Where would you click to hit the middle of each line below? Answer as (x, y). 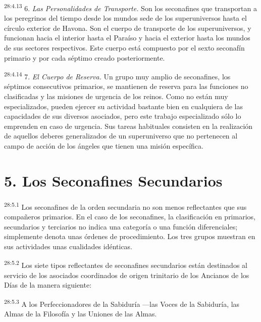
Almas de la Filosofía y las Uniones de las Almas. (81, 314)
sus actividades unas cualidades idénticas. (68, 246)
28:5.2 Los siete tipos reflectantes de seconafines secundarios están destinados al (126, 264)
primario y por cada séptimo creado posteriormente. (85, 57)
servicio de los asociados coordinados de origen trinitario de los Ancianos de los (127, 275)
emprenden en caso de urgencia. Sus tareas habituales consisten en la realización (128, 126)
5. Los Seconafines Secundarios (113, 180)
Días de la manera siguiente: (48, 285)
